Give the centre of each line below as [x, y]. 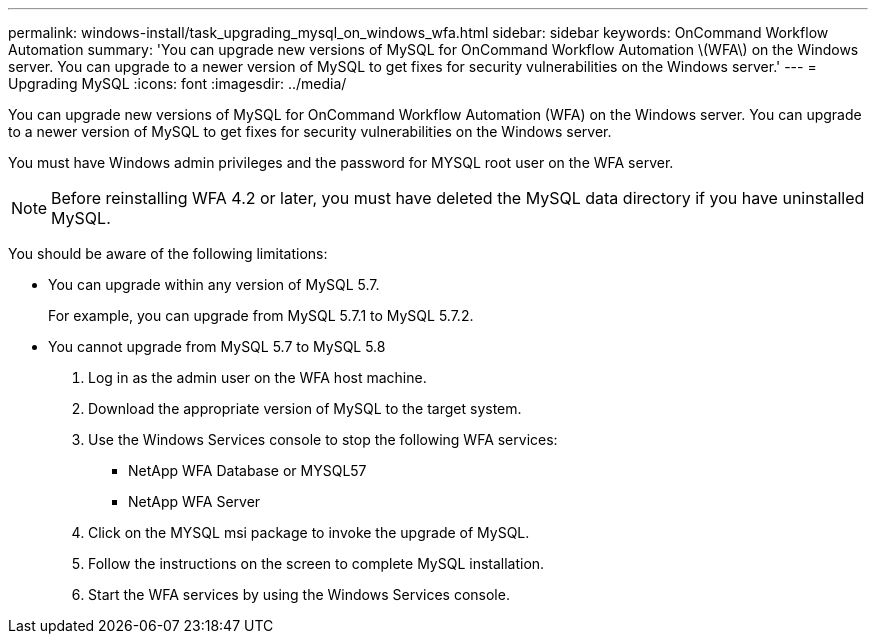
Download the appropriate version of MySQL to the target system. [305, 408]
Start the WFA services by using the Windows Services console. [299, 594]
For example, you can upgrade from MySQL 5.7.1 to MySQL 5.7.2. [261, 315]
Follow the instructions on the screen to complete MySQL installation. [316, 563]
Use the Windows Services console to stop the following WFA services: [323, 439]
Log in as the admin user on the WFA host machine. [257, 377]
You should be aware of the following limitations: [168, 253]
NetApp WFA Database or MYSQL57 [247, 470]
